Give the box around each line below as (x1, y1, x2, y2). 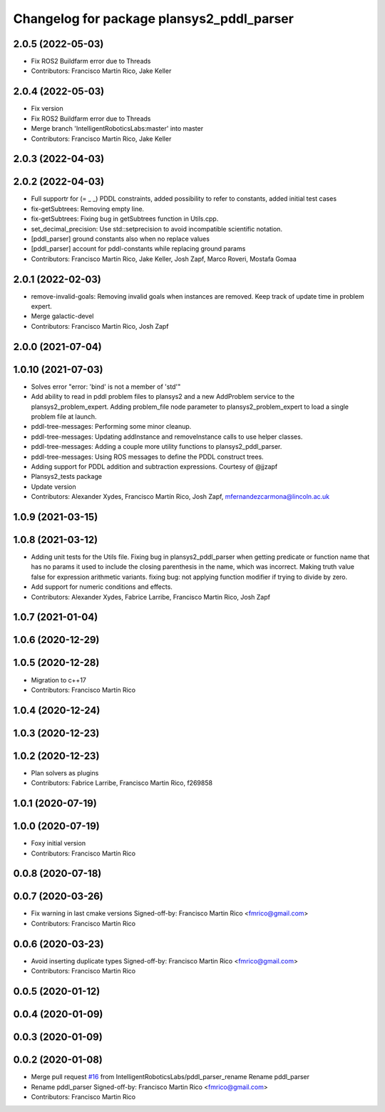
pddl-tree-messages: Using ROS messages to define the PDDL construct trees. (31, 452, 264, 461)
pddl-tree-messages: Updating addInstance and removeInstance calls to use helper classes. (31, 432, 303, 441)
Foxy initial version (31, 839, 86, 848)
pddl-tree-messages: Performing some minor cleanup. (31, 422, 192, 431)
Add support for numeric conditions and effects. (31, 582, 173, 591)
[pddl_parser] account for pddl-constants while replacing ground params (31, 244, 246, 253)
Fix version (31, 104, 63, 113)
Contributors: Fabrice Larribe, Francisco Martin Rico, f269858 (31, 779, 213, 788)
